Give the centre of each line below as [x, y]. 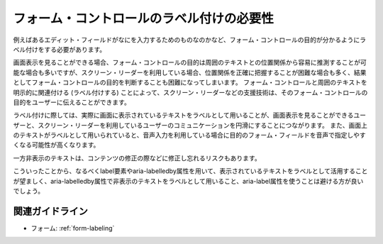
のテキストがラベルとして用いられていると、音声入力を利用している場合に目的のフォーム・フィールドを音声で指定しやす [189, 135]
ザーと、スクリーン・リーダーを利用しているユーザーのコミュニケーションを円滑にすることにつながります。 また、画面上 [190, 125]
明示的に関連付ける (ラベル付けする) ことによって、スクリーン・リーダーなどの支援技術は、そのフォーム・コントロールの [190, 92]
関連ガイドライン [50, 211]
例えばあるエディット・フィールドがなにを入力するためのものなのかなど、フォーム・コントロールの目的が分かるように [187, 40]
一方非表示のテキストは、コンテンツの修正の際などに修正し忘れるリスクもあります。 [137, 158]
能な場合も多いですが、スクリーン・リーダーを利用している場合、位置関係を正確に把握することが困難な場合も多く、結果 [190, 72]
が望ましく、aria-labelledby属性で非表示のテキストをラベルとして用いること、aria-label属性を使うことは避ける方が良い [188, 181]
